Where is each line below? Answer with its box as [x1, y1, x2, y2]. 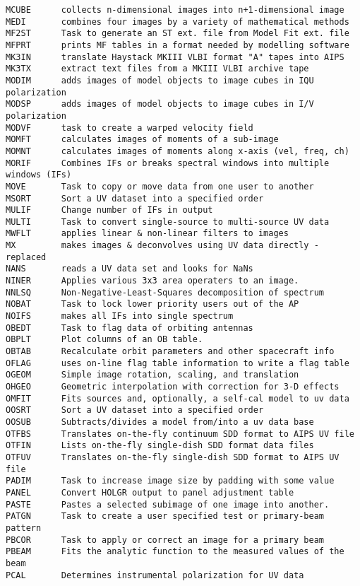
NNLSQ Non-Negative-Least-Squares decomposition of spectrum [6, 287, 325, 298]
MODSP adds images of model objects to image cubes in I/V [6, 99, 314, 110]
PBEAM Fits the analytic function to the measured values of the [6, 546, 344, 557]
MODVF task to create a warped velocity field [6, 122, 253, 133]
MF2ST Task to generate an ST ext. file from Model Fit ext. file [6, 28, 349, 39]
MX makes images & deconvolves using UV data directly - [6, 240, 319, 251]
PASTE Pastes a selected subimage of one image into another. [6, 499, 330, 510]
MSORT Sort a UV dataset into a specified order [6, 193, 264, 204]
